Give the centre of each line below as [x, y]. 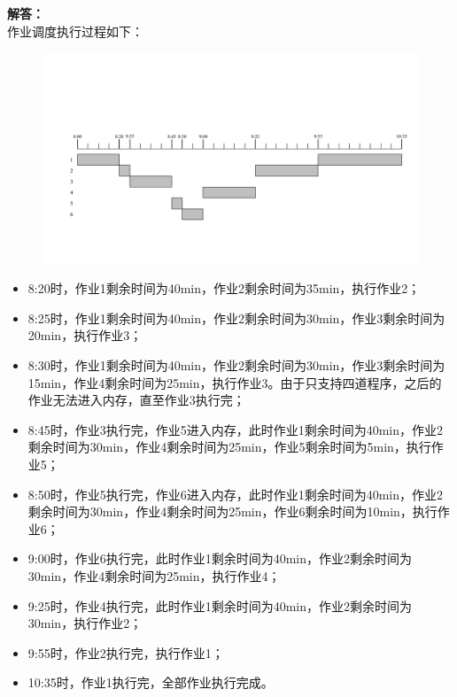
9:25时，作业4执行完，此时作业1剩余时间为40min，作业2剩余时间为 [220, 605]
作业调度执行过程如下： [75, 31]
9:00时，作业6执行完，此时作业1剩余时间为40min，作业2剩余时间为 [220, 558]
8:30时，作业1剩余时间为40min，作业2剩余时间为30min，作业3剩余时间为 [236, 365]
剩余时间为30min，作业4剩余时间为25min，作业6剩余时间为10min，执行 [232, 511]
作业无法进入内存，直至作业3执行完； [136, 400]
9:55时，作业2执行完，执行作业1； [126, 652]
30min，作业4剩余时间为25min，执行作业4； [154, 576]
